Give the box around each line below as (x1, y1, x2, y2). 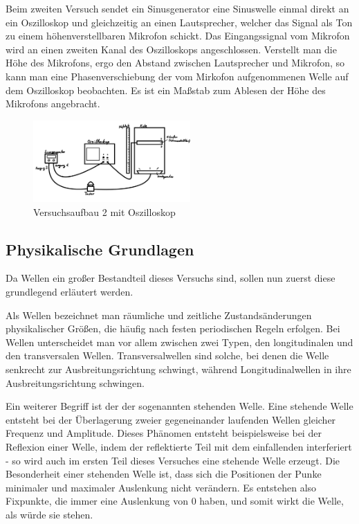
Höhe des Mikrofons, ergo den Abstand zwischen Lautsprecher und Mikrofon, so (6, 55, 345, 70)
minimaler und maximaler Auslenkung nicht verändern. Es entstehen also (6, 480, 317, 494)
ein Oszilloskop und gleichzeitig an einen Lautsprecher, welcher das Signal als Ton (6, 15, 353, 29)
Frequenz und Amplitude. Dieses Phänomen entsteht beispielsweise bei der (6, 426, 322, 440)
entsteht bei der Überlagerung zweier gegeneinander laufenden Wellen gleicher (6, 412, 336, 426)
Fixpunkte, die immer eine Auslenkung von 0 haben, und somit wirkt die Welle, (6, 494, 344, 508)
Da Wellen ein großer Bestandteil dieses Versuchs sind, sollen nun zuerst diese (6, 271, 335, 285)
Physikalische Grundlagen (6, 238, 194, 260)
